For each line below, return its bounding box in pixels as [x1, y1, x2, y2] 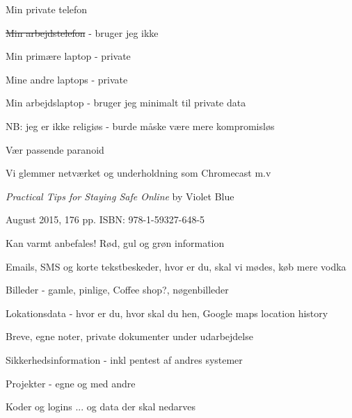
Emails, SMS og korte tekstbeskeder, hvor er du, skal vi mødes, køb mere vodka [6, 259, 346, 273]
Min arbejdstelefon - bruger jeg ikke [6, 25, 159, 40]
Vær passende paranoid [6, 142, 104, 156]
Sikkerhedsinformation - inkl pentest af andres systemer [6, 352, 243, 367]
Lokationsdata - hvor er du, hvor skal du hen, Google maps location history [6, 305, 328, 320]
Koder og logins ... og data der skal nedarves [6, 399, 195, 414]
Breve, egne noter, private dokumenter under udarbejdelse [6, 329, 253, 344]
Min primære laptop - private [6, 49, 131, 63]
